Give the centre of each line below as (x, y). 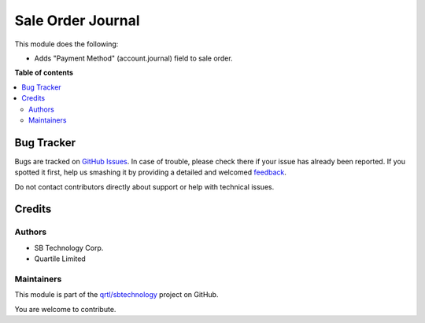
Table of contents (44, 73)
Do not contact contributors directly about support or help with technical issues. (144, 187)
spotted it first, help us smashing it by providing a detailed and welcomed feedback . (151, 172)
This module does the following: (67, 44)
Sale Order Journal (77, 20)
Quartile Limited (60, 259)
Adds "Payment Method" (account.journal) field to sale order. (133, 58)
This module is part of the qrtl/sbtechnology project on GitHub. (116, 295)
